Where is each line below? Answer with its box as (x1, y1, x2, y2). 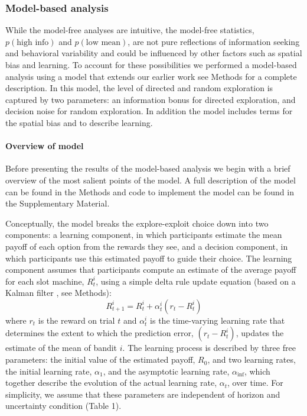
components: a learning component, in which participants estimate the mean (5, 228, 282, 241)
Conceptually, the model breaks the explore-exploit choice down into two (5, 217, 269, 229)
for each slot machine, (5, 275, 84, 287)
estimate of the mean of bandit (5, 341, 117, 354)
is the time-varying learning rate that (150, 314, 285, 326)
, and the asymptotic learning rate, (103, 365, 230, 377)
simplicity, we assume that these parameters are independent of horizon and (5, 388, 280, 400)
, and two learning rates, (207, 353, 296, 366)
